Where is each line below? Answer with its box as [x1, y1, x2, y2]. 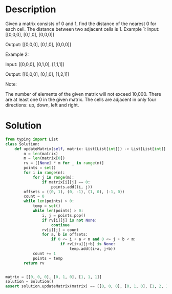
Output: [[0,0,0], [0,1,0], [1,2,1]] [5, 71, 70, 77]
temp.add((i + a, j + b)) [69, 246, 116, 251]
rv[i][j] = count [41, 227, 79, 233]
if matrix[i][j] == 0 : [41, 179, 91, 185]
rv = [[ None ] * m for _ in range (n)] [24, 160, 104, 166]
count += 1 [32, 251, 56, 256]
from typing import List [5, 137, 58, 142]
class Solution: [5, 141, 40, 146]
